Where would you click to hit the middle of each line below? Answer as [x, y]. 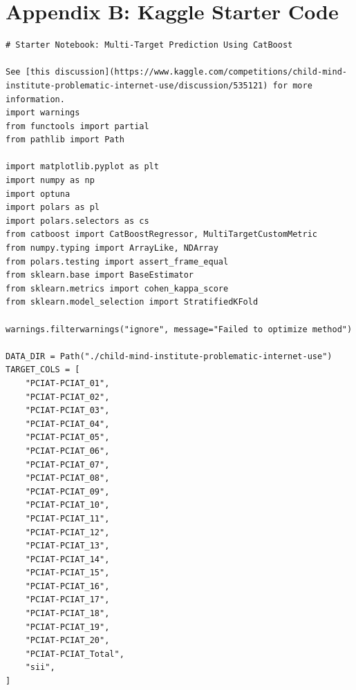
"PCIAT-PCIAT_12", [67, 532]
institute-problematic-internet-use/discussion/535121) [137, 85]
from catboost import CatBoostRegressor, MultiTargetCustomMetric [162, 234]
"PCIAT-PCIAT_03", [67, 411]
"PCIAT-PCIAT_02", [67, 397]
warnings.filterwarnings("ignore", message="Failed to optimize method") [179, 329]
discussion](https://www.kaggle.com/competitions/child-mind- [201, 72]
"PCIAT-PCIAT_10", [67, 505]
